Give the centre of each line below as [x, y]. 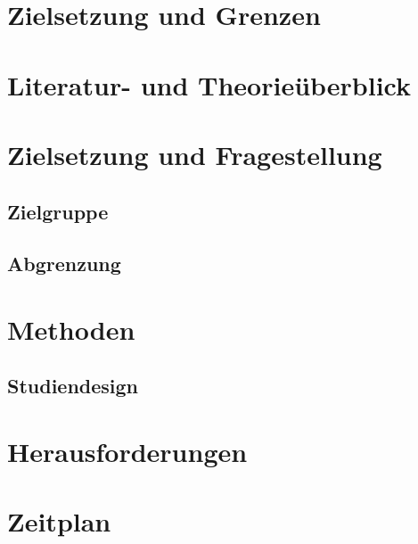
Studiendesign [73, 386]
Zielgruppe [58, 211]
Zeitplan [59, 521]
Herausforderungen [127, 452]
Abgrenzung [64, 264]
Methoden [71, 329]
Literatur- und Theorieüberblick [209, 84]
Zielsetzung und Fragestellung [195, 154]
